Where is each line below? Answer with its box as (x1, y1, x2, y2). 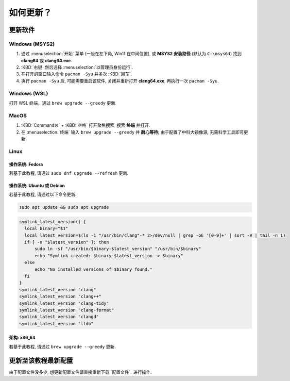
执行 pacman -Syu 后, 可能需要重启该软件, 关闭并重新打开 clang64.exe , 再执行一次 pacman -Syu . (21, 78, 219, 83)
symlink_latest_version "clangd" (19, 314, 99, 320)
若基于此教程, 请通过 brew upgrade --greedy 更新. (9, 344, 116, 349)
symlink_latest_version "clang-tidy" (19, 300, 109, 306)
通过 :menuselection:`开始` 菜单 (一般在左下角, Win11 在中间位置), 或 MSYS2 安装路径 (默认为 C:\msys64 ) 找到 (21, 51, 242, 57)
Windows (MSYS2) (9, 40, 55, 47)
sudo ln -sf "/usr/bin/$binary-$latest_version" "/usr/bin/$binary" (34, 246, 202, 252)
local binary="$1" (24, 226, 68, 232)
